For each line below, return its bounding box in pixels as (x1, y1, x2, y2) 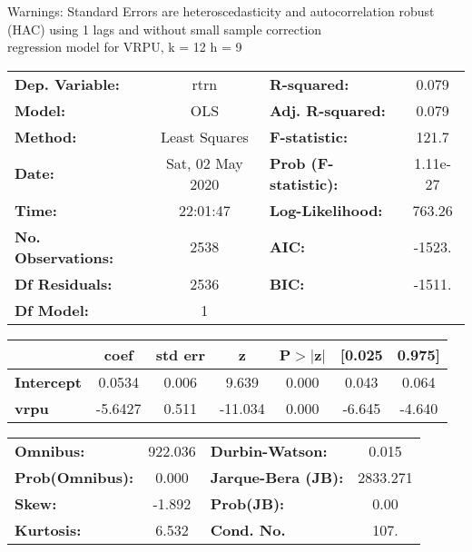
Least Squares (160, 125, 249, 147)
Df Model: (15, 299, 89, 320)
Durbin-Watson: (210, 439, 328, 461)
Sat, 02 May (165, 152, 243, 173)
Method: (15, 125, 77, 147)
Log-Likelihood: (269, 199, 383, 221)
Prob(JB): (210, 492, 285, 514)
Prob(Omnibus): (15, 466, 134, 488)
